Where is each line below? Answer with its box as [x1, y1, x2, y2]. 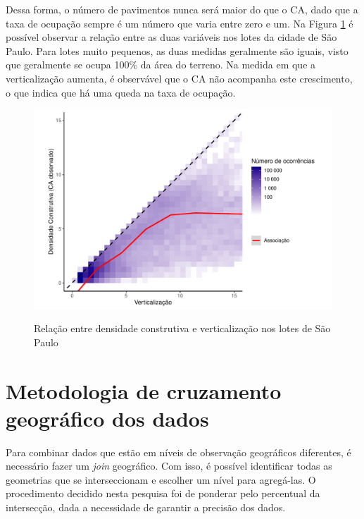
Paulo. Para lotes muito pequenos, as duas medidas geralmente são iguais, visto [6, 43, 349, 58]
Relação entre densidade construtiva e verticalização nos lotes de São [34, 321, 331, 336]
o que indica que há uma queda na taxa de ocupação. [6, 85, 236, 99]
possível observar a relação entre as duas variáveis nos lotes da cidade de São [6, 30, 337, 44]
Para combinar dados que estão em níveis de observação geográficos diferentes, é [6, 444, 351, 459]
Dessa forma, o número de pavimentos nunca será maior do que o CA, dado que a [6, 2, 358, 16]
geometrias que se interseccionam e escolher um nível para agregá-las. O [6, 472, 316, 487]
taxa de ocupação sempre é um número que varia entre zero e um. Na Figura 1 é [6, 16, 353, 30]
